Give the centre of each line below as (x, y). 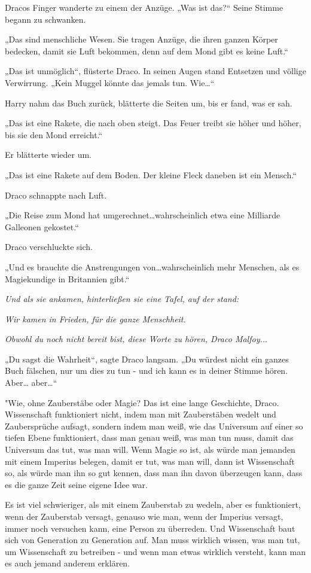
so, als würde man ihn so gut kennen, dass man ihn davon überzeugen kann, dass (154, 473)
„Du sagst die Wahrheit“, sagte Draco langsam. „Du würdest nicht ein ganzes (147, 359)
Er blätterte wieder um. (48, 155)
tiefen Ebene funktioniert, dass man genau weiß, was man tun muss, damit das (149, 438)
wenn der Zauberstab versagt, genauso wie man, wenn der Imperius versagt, (144, 516)
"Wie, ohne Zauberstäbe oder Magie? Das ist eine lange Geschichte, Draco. (142, 402)
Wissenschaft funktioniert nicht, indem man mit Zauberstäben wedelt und (141, 414)
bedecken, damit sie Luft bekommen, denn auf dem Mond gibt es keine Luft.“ (147, 51)
